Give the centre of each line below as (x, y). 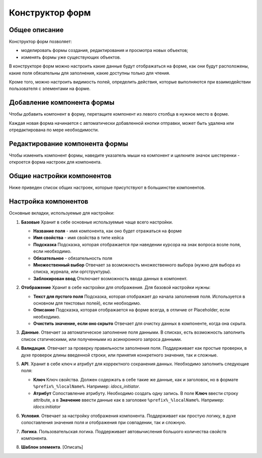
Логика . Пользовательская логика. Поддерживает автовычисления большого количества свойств (124, 431)
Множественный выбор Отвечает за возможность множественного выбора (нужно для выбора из (137, 265)
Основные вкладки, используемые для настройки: (62, 213)
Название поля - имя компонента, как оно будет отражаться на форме (107, 231)
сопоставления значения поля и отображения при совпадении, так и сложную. (104, 423)
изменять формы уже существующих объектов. (71, 57)
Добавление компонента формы (62, 103)
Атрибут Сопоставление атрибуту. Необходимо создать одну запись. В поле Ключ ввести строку (136, 393)
